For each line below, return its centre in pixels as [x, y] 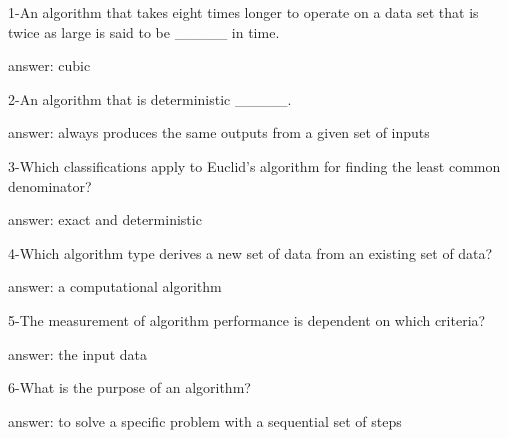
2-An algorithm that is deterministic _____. [150, 98]
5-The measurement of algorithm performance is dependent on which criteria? [247, 319]
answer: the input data [77, 353]
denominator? [50, 185]
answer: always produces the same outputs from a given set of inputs [219, 132]
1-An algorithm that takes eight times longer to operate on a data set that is [243, 12]
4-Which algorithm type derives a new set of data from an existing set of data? [250, 252]
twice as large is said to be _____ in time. [144, 31]
